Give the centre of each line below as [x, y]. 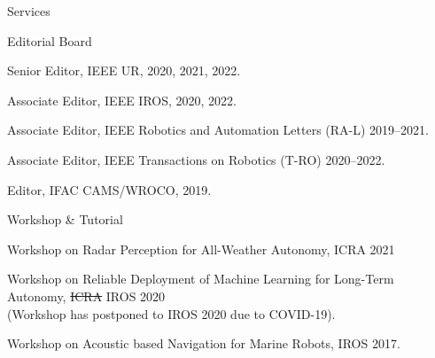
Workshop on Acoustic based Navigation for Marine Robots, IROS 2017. [204, 343]
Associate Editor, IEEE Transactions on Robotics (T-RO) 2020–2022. [196, 159]
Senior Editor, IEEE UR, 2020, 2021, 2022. [124, 70]
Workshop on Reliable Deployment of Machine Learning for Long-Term [201, 279]
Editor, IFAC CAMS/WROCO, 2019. [109, 189]
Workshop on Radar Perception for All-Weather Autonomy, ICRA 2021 [201, 249]
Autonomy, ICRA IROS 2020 [86, 296]
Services [29, 11]
